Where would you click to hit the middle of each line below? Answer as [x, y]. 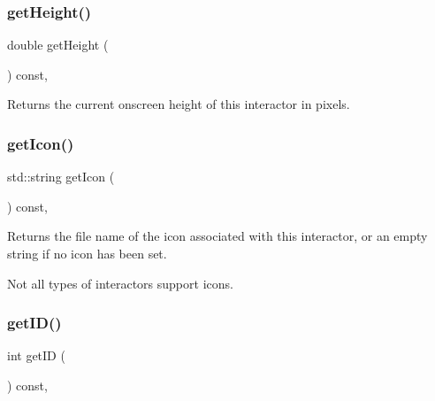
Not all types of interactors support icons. [120, 283]
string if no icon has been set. [87, 253]
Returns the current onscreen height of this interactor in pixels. [179, 104]
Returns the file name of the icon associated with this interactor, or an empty [217, 236]
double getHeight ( [58, 45]
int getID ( [36, 355]
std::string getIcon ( [61, 177]
